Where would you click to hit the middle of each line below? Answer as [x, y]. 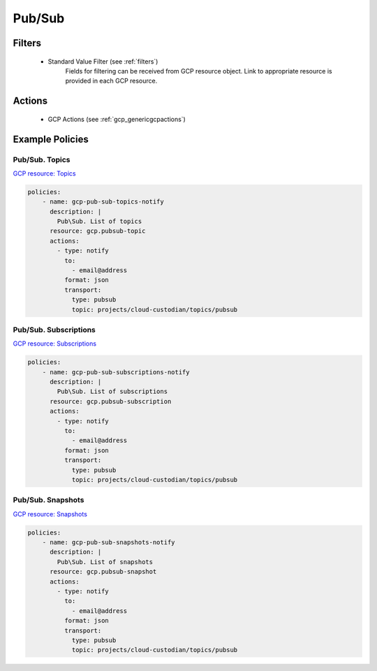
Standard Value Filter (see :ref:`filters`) [103, 61]
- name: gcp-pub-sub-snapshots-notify [109, 543]
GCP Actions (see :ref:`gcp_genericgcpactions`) [117, 119]
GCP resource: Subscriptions [55, 344]
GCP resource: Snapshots [50, 514]
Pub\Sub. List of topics [99, 221]
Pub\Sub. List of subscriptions [112, 391]
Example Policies [51, 139]
